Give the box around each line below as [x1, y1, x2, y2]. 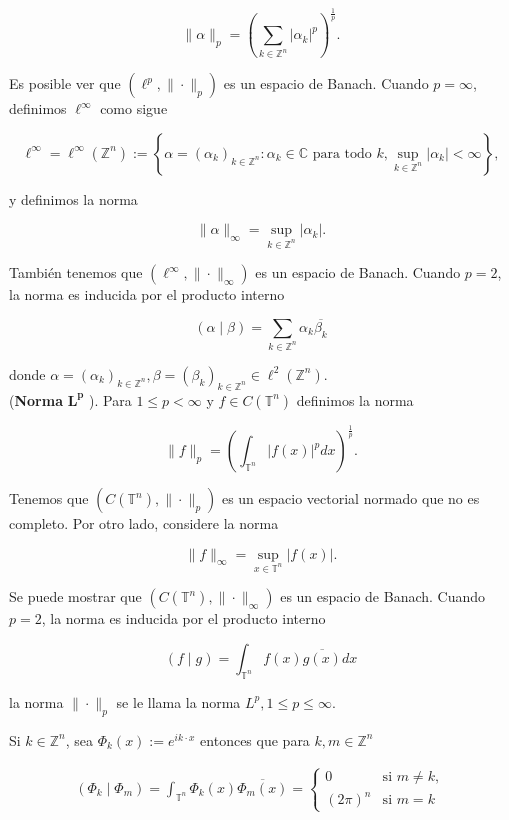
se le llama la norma [116, 691, 241, 712]
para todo [312, 146, 372, 161]
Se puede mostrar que [9, 586, 142, 607]
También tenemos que [9, 262, 143, 283]
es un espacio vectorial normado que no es [221, 488, 480, 509]
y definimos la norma [9, 188, 138, 209]
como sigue [100, 98, 168, 119]
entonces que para [200, 729, 310, 750]
